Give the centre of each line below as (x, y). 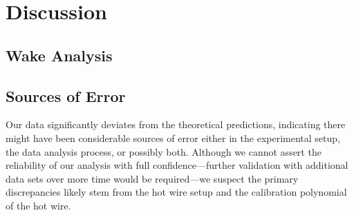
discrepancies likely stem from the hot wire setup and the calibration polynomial (176, 192)
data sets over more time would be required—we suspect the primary (152, 178)
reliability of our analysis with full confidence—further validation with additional (177, 165)
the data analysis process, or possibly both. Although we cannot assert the (164, 151)
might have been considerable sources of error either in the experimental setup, (173, 137)
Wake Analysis (59, 55)
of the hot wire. (38, 205)
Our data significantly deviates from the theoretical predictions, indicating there (176, 124)
